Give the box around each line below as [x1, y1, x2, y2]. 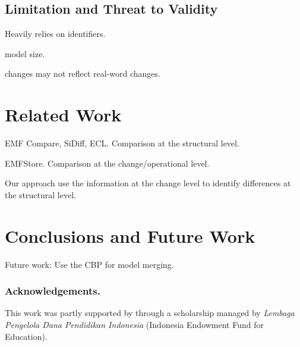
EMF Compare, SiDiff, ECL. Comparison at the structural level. [5, 137, 239, 149]
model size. [5, 47, 45, 60]
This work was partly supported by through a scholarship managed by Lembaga [5, 307, 295, 319]
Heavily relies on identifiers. [5, 27, 106, 40]
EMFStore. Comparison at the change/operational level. [5, 157, 210, 169]
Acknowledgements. [5, 283, 100, 298]
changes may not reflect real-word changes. [5, 67, 160, 80]
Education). [5, 330, 48, 342]
